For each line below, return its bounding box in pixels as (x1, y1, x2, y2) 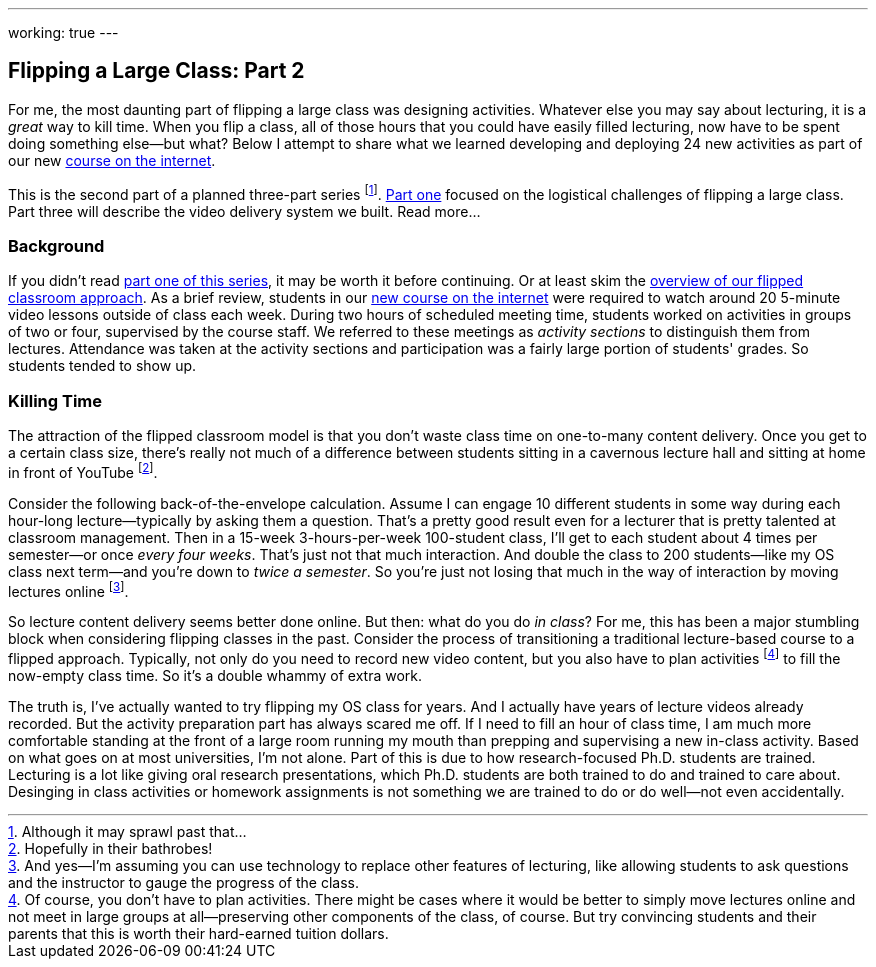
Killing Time (8, 390, 103, 411)
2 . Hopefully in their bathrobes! (8, 839, 213, 857)
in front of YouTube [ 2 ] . (8, 461, 158, 481)
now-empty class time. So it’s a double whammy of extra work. (8, 666, 423, 684)
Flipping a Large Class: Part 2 (8, 58, 305, 84)
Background (8, 235, 105, 256)
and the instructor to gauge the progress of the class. (8, 873, 360, 891)
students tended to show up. (8, 357, 197, 375)
